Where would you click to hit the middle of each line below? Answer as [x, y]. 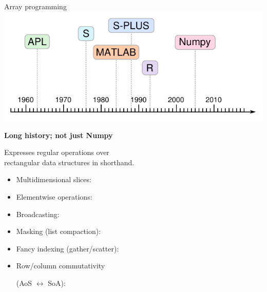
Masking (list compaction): [59, 231]
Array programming [35, 6]
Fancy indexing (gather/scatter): [68, 248]
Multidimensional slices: [54, 179]
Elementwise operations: [54, 197]
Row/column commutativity [61, 266]
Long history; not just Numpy [59, 135]
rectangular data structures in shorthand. [69, 162]
